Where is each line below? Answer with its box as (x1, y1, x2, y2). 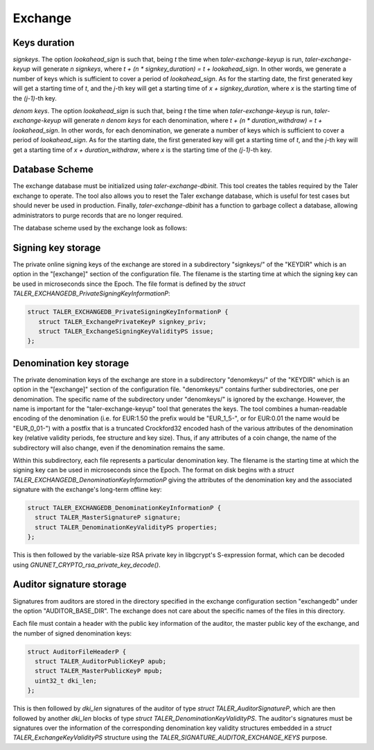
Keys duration (12, 37, 75, 49)
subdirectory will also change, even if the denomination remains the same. (12, 443, 225, 452)
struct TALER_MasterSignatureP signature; (35, 513, 181, 522)
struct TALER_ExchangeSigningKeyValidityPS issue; (38, 327, 214, 335)
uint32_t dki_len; (35, 676, 97, 685)
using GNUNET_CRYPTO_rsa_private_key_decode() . (12, 561, 161, 569)
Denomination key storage (12, 357, 130, 369)
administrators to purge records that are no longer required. (12, 211, 184, 219)
